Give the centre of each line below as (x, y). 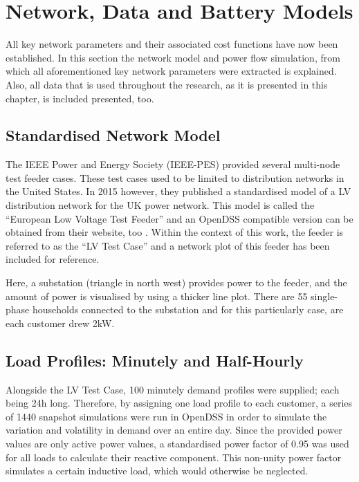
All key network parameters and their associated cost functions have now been (172, 44)
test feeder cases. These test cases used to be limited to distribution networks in (175, 177)
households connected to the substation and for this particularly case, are (188, 309)
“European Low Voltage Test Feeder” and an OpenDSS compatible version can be (179, 218)
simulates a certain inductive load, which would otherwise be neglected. (157, 471)
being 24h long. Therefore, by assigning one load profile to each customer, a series (179, 403)
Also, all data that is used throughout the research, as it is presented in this (167, 84)
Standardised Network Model (113, 135)
